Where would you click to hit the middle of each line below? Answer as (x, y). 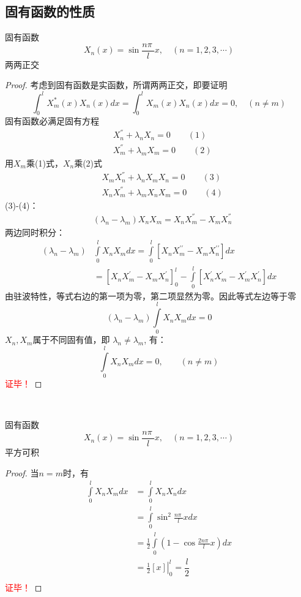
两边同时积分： (35, 232)
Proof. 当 (22, 472)
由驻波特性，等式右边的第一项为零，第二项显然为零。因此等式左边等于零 (150, 295)
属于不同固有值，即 (71, 340)
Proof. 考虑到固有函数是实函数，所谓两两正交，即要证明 (116, 85)
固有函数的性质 (50, 11)
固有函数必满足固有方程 (52, 121)
